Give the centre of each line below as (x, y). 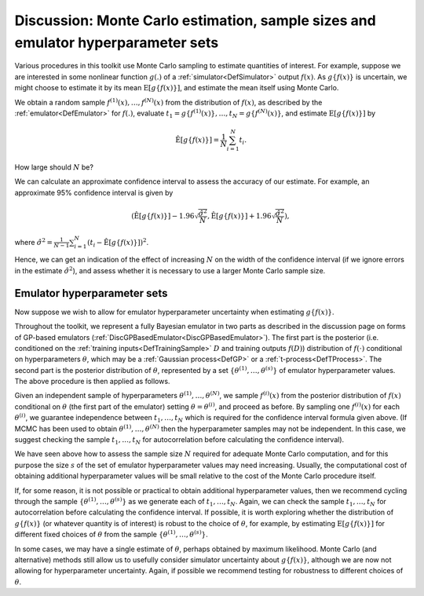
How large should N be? (54, 167)
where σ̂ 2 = (34, 241)
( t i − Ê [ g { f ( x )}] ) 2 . (118, 243)
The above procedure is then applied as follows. (92, 382)
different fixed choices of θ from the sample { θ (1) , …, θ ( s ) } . (111, 534)
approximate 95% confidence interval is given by (94, 192)
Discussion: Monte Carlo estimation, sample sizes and (195, 20)
